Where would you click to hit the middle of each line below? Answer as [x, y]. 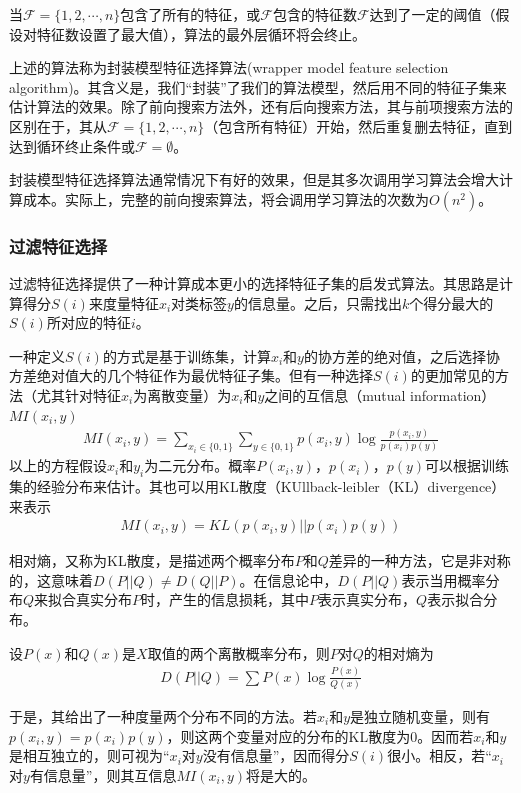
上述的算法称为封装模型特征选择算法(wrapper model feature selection [229, 67]
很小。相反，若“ [439, 755]
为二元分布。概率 [200, 465]
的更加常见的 [452, 375]
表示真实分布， [367, 599]
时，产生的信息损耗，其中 [225, 599]
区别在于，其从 [58, 125]
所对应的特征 [88, 322]
